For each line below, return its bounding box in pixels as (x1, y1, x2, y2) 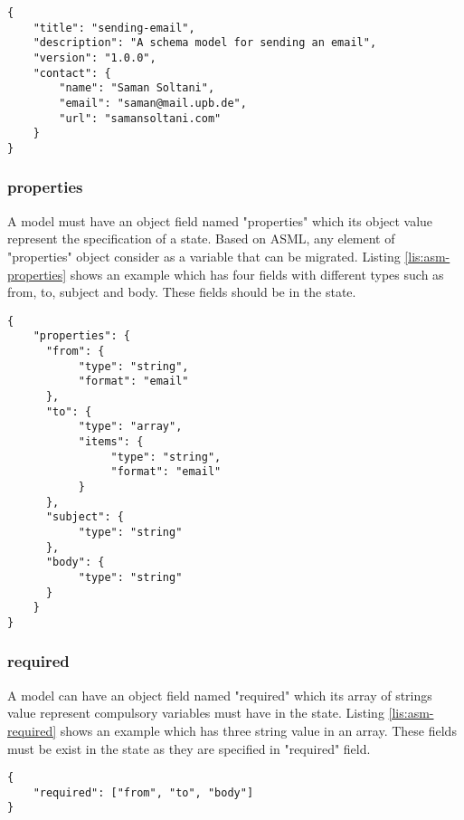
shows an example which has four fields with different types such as (70, 264, 444, 283)
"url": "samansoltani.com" (59, 111, 222, 125)
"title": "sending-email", (33, 21, 195, 34)
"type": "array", (78, 420, 183, 434)
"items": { (78, 435, 144, 448)
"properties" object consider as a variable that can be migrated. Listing (7, 246, 401, 265)
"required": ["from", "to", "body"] (33, 786, 254, 799)
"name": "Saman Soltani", (59, 81, 215, 95)
